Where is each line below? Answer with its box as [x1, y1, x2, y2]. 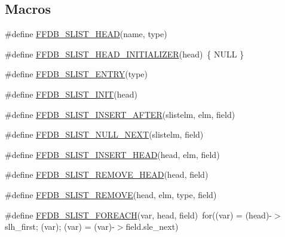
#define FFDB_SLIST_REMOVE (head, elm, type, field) [5, 188, 217, 200]
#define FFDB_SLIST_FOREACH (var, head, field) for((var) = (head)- [5, 208, 272, 221]
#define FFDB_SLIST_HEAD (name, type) [5, 28, 167, 40]
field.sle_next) [125, 220, 179, 233]
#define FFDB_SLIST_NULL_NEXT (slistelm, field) [5, 128, 204, 141]
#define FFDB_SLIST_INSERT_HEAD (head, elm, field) [5, 148, 220, 160]
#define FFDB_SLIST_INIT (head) [5, 87, 137, 100]
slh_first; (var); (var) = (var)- [5, 220, 115, 233]
